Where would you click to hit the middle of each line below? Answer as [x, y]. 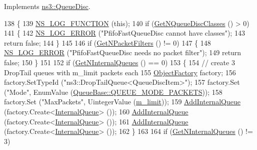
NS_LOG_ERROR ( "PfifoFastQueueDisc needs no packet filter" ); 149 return [123, 52]
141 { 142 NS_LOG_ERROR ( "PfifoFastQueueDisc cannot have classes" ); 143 [124, 33]
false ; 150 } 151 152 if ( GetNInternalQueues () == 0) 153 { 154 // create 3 [119, 62]
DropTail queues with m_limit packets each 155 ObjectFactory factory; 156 [120, 72]
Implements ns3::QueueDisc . [47, 6]
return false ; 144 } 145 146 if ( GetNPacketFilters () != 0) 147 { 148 [107, 42]
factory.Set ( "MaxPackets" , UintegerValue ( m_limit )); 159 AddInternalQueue [122, 102]
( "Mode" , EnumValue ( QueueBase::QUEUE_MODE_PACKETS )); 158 [113, 92]
